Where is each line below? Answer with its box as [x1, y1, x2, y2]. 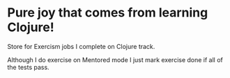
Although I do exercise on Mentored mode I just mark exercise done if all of [7, 55, 223, 64]
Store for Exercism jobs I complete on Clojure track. [7, 42, 155, 50]
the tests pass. [7, 63, 50, 71]
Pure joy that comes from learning [7, 5, 208, 21]
